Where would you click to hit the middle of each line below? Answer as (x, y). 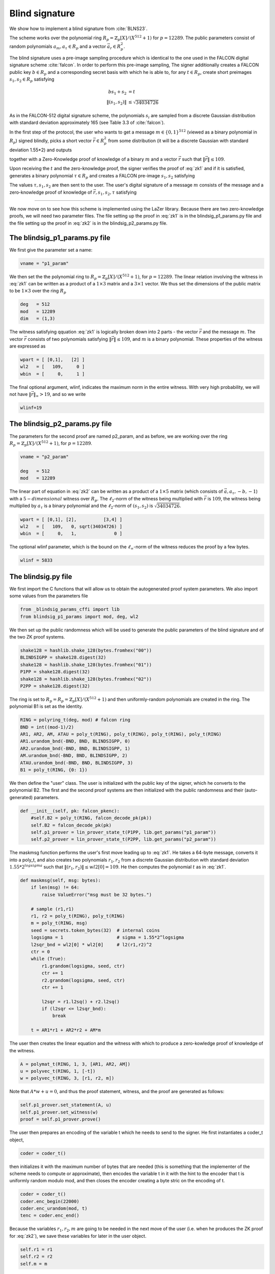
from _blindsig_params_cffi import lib (70, 609)
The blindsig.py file (41, 577)
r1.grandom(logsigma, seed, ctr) (83, 966)
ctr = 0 (40, 951)
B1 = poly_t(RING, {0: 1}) (54, 770)
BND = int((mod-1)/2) (47, 727)
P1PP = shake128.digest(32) (55, 672)
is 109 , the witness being (234, 498)
